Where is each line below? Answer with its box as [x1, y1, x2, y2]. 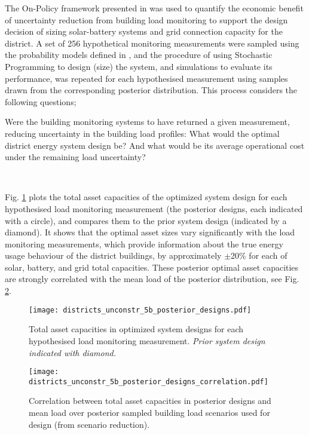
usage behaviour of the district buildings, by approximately [5, 249, 222, 262]
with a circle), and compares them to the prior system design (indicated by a [5, 214, 287, 226]
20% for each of [231, 249, 287, 262]
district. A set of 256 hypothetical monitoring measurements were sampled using [5, 36, 299, 49]
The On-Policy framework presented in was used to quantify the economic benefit [5, 2, 304, 14]
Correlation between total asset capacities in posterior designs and [29, 394, 271, 407]
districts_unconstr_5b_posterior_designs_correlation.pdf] [29, 377, 268, 386]
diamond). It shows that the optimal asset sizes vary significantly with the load [5, 226, 295, 238]
